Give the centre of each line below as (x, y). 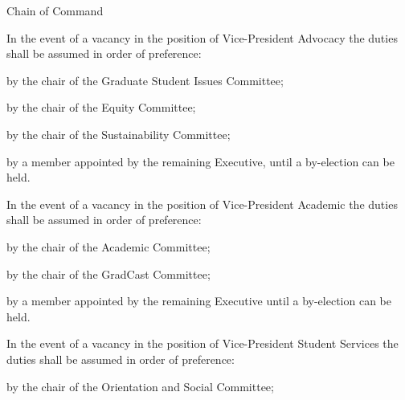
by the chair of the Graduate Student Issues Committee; (145, 80)
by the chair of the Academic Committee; (108, 246)
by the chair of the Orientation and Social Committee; (140, 386)
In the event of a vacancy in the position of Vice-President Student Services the (202, 343)
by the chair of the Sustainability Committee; (119, 134)
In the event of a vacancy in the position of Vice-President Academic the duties (202, 204)
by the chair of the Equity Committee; (101, 107)
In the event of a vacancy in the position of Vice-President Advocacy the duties (202, 37)
